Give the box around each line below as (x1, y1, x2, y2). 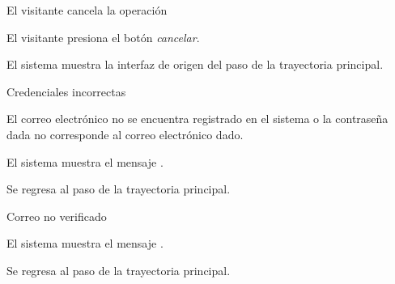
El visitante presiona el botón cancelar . (6, 28, 200, 45)
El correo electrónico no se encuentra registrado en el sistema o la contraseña (6, 110, 389, 127)
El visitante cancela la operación (6, 2, 168, 18)
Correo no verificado (6, 207, 107, 224)
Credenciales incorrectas (6, 83, 126, 100)
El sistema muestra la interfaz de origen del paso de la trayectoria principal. (6, 56, 384, 73)
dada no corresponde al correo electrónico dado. (6, 125, 244, 142)
